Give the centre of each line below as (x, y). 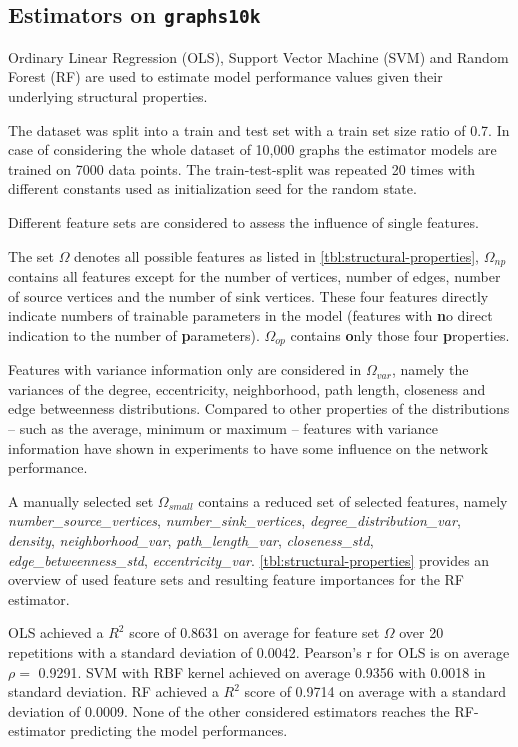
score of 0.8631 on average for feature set (254, 632)
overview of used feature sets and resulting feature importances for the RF (236, 579)
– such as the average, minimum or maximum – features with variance (223, 428)
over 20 (421, 632)
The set (31, 255)
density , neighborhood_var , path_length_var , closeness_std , (191, 539)
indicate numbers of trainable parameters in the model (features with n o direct (250, 315)
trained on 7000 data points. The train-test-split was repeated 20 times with (242, 168)
